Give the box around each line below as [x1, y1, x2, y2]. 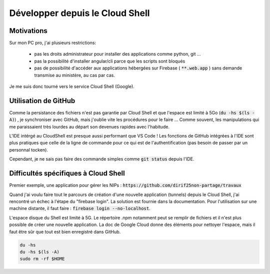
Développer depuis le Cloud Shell [9, 7, 150, 18]
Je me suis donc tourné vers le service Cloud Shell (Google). [9, 83, 134, 89]
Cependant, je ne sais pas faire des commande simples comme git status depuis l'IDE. [9, 156, 194, 162]
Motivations [9, 26, 47, 35]
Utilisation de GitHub [9, 96, 75, 105]
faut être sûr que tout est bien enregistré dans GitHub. [9, 228, 121, 234]
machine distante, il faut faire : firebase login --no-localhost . [9, 205, 151, 211]
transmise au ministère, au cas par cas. [34, 72, 115, 78]
